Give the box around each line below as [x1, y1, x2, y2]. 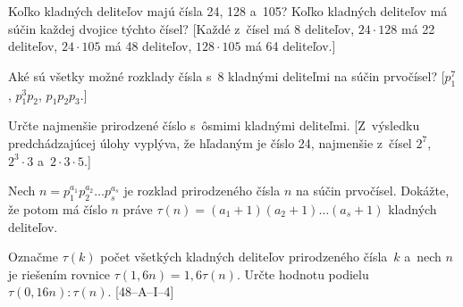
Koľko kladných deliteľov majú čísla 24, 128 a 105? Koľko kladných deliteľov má [8, 2, 448, 20]
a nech [404, 247, 442, 266]
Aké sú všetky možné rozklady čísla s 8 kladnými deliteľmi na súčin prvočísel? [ [8, 66, 445, 85]
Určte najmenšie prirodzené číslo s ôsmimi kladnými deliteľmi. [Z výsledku [8, 116, 420, 135]
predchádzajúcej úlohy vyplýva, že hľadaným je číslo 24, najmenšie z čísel [8, 133, 412, 152]
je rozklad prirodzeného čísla [123, 181, 281, 200]
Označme [8, 247, 58, 266]
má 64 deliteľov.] [245, 37, 336, 55]
